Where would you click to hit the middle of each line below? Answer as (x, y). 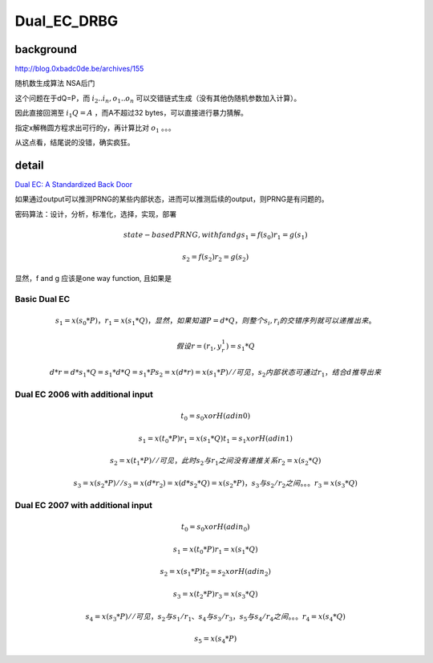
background (46, 49)
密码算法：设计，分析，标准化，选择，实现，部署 (95, 214)
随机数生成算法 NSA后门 (55, 83)
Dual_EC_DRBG (67, 21)
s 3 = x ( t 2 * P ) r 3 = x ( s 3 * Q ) (215, 595)
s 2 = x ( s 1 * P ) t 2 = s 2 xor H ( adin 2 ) (216, 572)
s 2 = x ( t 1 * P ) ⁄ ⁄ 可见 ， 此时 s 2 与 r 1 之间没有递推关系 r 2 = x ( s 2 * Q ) (215, 462)
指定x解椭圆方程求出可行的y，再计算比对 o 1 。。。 (95, 128)
